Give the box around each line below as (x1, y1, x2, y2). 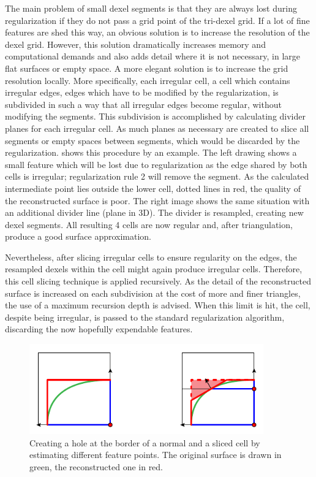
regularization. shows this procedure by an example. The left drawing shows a (5, 146, 297, 159)
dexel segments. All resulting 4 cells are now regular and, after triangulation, (5, 218, 293, 231)
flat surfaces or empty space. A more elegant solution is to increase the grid (5, 61, 288, 74)
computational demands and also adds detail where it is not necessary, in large (5, 50, 301, 63)
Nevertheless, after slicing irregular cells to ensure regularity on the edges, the (5, 250, 297, 263)
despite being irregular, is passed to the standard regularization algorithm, (5, 310, 285, 323)
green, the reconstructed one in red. (29, 460, 164, 473)
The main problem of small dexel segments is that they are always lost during (5, 2, 297, 14)
